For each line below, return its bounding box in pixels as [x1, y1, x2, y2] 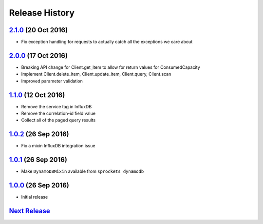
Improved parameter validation [21, 78, 83, 84]
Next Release [9, 206, 51, 215]
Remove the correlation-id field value [21, 110, 96, 117]
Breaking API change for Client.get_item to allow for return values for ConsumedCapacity [21, 64, 201, 70]
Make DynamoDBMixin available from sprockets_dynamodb [21, 168, 144, 174]
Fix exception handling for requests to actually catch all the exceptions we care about [21, 39, 193, 45]
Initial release [21, 194, 48, 200]
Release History [9, 7, 75, 18]
